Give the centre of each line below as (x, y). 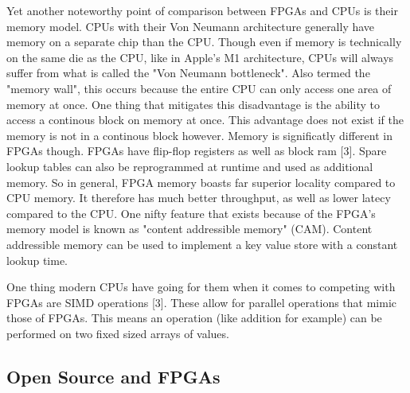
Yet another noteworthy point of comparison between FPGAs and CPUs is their (202, 10)
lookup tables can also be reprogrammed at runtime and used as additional (190, 166)
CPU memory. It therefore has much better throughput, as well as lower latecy (199, 198)
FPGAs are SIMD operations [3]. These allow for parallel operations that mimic (202, 302)
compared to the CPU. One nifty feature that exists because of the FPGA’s (191, 213)
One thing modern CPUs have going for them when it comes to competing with (201, 287)
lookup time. (37, 260)
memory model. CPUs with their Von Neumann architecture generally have (191, 26)
